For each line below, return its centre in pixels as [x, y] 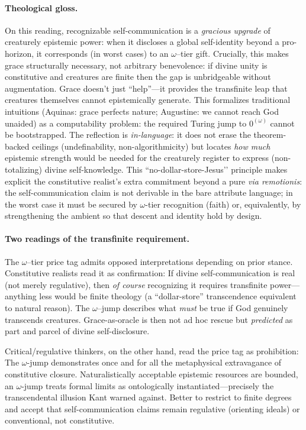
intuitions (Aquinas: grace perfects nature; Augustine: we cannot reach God [142, 111]
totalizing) [24, 169]
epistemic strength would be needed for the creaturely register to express [137, 158]
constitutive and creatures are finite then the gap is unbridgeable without [138, 77]
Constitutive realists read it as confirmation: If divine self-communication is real [150, 273]
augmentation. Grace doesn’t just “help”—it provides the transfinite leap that [146, 88]
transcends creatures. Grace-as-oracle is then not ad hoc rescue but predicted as [149, 319]
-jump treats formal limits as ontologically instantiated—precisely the [148, 385]
